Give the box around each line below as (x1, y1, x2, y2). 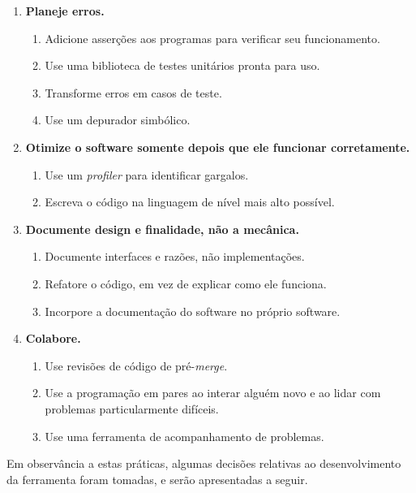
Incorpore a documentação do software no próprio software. (45, 302, 341, 319)
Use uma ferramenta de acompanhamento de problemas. (45, 427, 324, 444)
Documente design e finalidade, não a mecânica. (25, 220, 299, 237)
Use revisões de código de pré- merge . (45, 357, 228, 374)
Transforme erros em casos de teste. (45, 84, 222, 101)
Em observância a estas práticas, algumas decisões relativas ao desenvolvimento (6, 455, 401, 472)
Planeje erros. (25, 2, 105, 19)
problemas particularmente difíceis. (45, 400, 219, 417)
